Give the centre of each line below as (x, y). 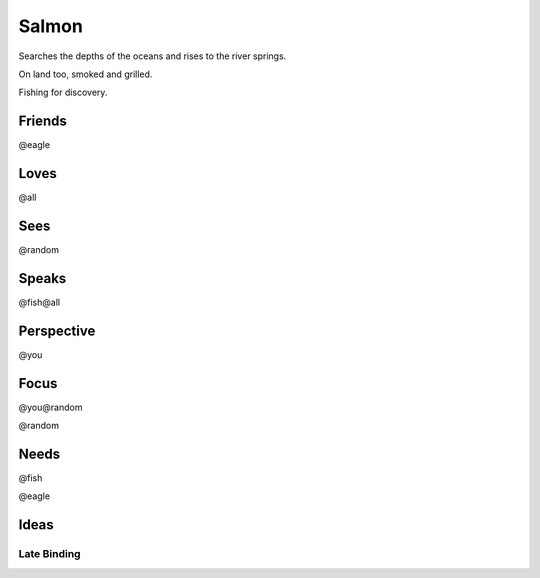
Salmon (51, 26)
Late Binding (49, 554)
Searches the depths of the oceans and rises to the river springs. (152, 56)
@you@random (50, 407)
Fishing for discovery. (63, 92)
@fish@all (39, 302)
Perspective (57, 330)
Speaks (42, 278)
